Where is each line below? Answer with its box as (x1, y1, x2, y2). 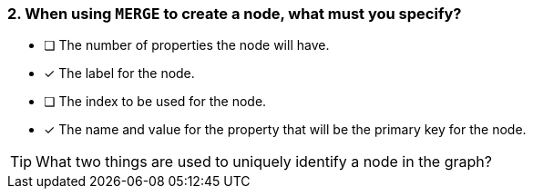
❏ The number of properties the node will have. (44, 37, 330, 54)
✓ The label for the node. (44, 65, 195, 82)
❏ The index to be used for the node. (44, 93, 267, 110)
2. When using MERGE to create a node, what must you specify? (7, 5, 462, 23)
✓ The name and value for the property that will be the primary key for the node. (44, 122, 527, 138)
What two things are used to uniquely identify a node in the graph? (36, 152, 492, 171)
